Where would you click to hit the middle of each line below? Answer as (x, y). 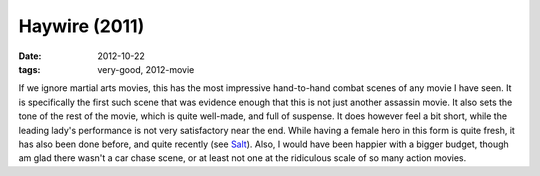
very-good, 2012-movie (146, 69)
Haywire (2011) (81, 26)
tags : (29, 69)
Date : (30, 56)
